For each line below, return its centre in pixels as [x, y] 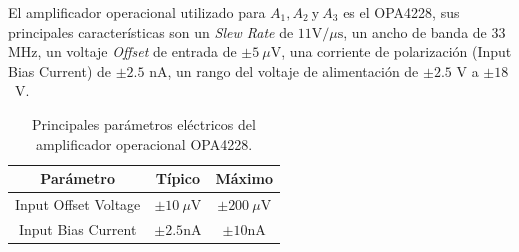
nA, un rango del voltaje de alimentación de [284, 70]
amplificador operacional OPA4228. [144, 143]
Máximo [244, 178]
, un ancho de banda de [415, 31]
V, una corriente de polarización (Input [391, 51]
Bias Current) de [60, 70]
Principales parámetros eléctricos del [144, 123]
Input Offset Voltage [78, 204]
